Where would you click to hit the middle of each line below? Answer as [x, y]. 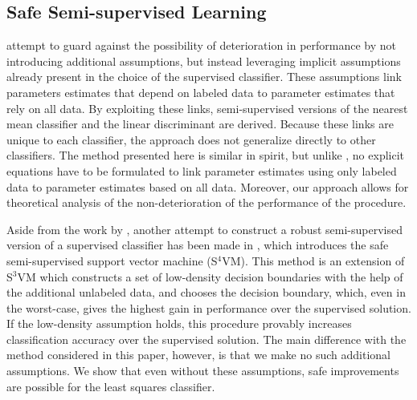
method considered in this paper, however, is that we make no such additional [198, 355]
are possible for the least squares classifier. [111, 386]
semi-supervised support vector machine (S [112, 260]
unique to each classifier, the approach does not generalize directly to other [191, 139]
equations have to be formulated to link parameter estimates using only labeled [202, 170]
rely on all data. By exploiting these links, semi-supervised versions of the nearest [207, 108]
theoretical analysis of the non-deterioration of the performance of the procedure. [206, 202]
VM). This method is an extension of [313, 260]
